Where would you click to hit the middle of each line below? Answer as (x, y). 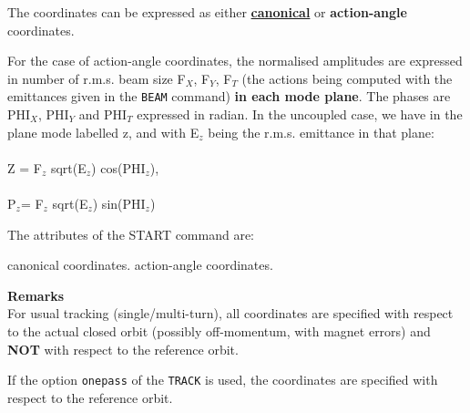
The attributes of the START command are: (131, 234)
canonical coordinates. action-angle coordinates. (140, 265)
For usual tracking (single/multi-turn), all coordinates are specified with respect (230, 313)
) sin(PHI (119, 203)
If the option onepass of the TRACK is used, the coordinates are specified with (223, 380)
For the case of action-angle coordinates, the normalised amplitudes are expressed (235, 61)
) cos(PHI (118, 167)
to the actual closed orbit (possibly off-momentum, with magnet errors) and (219, 330)
